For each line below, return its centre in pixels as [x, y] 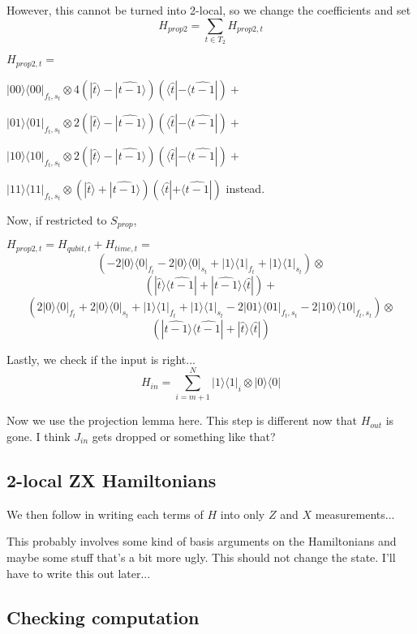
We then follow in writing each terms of [105, 514]
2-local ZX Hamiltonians [112, 480]
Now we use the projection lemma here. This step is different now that [182, 420]
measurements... [355, 514]
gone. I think [39, 436]
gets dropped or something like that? [184, 436]
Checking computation [103, 617]
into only [243, 514]
